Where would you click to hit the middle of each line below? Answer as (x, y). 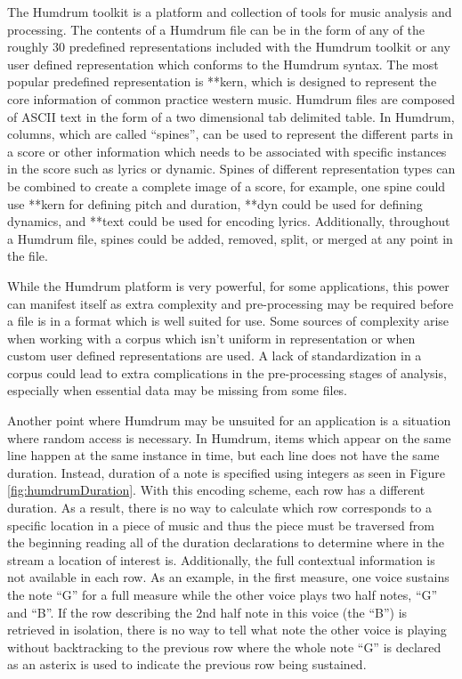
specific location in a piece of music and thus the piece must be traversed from (221, 525)
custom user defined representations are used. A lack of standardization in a (215, 356)
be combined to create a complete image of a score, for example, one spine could (227, 186)
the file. (28, 256)
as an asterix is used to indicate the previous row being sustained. (187, 664)
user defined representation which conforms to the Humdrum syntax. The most (223, 64)
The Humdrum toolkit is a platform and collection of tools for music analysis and (230, 12)
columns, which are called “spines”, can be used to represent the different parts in (231, 134)
